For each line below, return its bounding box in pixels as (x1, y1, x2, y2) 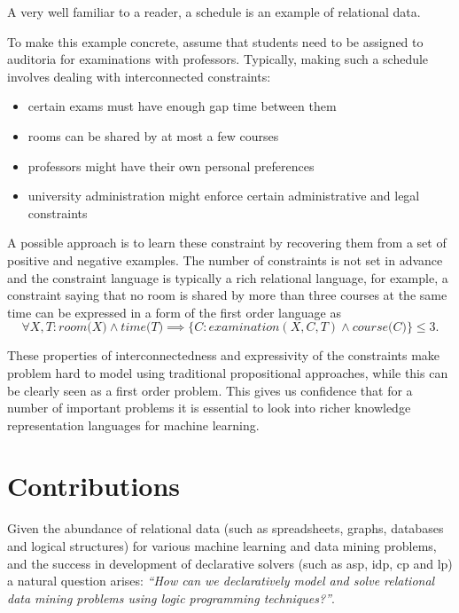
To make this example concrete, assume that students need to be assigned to (7, 32, 424, 51)
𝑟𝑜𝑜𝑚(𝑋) (58, 321, 107, 334)
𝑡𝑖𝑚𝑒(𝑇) (121, 321, 164, 334)
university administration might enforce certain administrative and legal (27, 186, 420, 205)
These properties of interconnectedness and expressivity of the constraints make (7, 346, 440, 365)
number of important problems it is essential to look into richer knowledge (7, 398, 411, 417)
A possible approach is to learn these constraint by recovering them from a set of (7, 233, 447, 252)
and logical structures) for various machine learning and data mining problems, (7, 537, 437, 554)
